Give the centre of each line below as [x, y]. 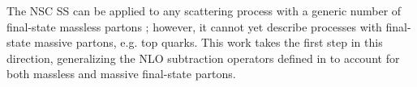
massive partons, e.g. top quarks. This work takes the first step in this [208, 42]
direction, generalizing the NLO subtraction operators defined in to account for [203, 58]
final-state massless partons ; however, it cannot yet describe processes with [194, 26]
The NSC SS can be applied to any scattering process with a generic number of [204, 10]
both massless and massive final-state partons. [121, 74]
